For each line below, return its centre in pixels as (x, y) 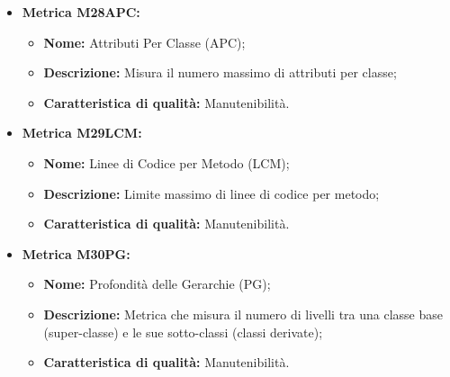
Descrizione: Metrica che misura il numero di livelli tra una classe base (243, 314)
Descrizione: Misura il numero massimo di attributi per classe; (220, 72)
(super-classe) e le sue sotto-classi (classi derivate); (183, 332)
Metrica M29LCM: (82, 133)
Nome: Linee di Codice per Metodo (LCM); (166, 162)
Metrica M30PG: (76, 253)
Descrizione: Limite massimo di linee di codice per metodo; (211, 193)
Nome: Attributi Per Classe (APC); (144, 42)
